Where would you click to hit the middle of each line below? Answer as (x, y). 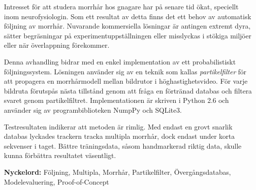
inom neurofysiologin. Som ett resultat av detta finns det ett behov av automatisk (128, 16)
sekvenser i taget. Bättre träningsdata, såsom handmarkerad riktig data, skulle (123, 145)
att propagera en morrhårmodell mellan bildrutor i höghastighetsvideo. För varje (126, 81)
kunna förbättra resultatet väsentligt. (60, 155)
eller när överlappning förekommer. (57, 45)
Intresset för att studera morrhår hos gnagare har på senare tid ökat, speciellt (121, 6)
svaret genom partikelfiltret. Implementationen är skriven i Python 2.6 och (116, 100)
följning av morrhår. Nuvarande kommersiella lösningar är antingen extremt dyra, (127, 26)
